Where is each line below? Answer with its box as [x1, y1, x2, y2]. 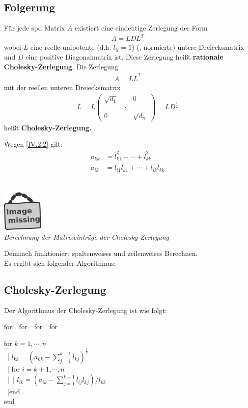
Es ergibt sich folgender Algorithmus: [4, 257, 116, 268]
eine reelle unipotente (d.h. [30, 42, 111, 52]
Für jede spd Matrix [4, 23, 65, 33]
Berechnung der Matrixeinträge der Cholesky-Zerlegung [4, 231, 169, 242]
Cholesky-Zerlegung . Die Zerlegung [4, 61, 118, 71]
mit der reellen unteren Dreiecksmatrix [4, 82, 121, 92]
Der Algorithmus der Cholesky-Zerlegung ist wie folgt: [4, 305, 167, 315]
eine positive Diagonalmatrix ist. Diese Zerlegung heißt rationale [26, 51, 223, 62]
